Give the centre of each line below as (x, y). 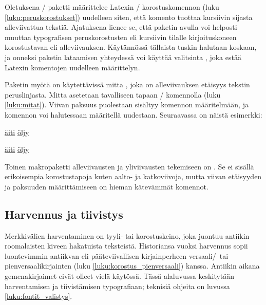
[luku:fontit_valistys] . (39, 296)
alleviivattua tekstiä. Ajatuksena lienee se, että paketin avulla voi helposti (121, 27)
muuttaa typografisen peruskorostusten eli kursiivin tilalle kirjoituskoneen (121, 37)
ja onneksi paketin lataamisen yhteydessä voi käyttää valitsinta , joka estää (123, 57)
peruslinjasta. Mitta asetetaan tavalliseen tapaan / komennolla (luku (113, 94)
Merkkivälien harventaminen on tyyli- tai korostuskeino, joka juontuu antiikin (127, 235)
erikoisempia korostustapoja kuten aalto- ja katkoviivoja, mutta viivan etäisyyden (133, 176)
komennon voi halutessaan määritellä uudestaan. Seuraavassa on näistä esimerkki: (134, 114)
